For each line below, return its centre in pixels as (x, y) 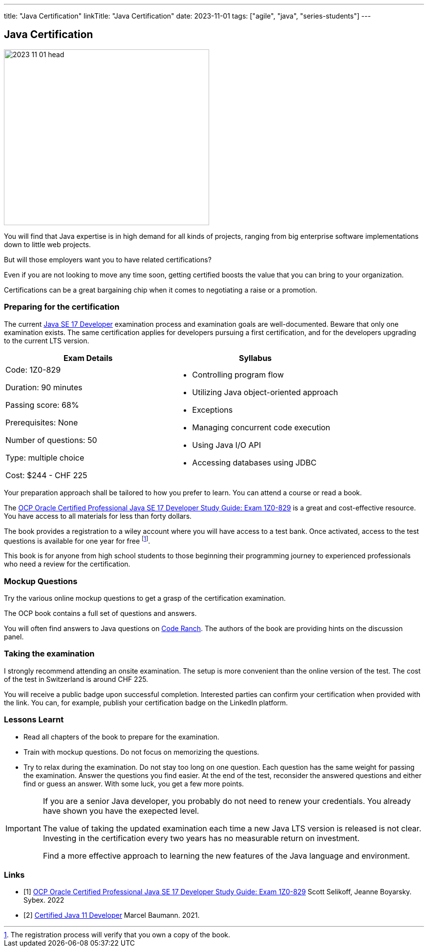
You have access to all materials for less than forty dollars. (98, 516)
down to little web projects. (47, 244)
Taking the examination (49, 654)
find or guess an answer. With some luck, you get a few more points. (134, 783)
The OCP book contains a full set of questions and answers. (100, 613)
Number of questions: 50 (51, 440)
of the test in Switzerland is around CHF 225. (76, 679)
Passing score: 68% (42, 405)
